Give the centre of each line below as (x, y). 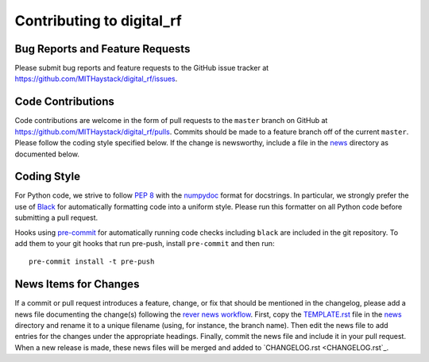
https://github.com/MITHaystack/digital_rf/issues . (96, 79)
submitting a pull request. (56, 218)
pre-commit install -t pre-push (92, 262)
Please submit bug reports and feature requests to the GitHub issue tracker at (142, 68)
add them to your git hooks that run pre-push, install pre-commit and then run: (145, 243)
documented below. (47, 154)
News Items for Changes (77, 285)
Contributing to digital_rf (98, 21)
